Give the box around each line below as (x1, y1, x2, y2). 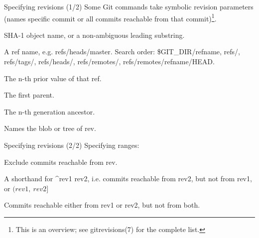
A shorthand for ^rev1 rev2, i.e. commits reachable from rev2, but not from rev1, (4, 173, 252, 184)
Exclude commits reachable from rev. (4, 156, 118, 167)
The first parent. (4, 90, 54, 100)
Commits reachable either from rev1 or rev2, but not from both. (4, 200, 200, 210)
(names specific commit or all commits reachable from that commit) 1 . (4, 11, 217, 23)
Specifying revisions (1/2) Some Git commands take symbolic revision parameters (4, 1, 254, 11)
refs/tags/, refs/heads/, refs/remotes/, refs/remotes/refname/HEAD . (4, 56, 215, 67)
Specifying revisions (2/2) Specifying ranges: (4, 140, 139, 150)
